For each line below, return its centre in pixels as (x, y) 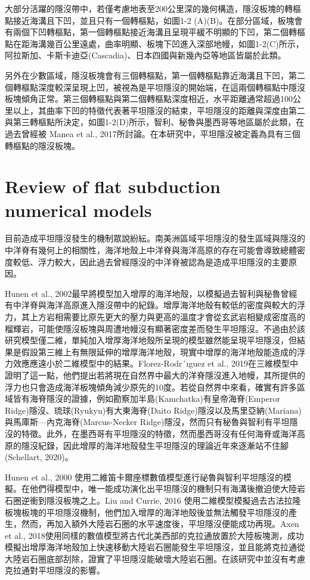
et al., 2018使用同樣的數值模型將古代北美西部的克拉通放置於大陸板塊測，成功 (154, 535)
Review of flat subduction (113, 186)
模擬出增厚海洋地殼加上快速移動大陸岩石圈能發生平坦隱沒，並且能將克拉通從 (155, 547)
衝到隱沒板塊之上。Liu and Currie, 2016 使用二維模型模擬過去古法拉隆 (165, 500)
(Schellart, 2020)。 (39, 457)
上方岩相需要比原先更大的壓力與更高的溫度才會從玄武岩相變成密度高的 (167, 317)
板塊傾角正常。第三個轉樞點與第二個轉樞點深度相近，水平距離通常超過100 (149, 99)
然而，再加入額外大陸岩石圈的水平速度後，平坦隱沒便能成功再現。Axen (160, 524)
